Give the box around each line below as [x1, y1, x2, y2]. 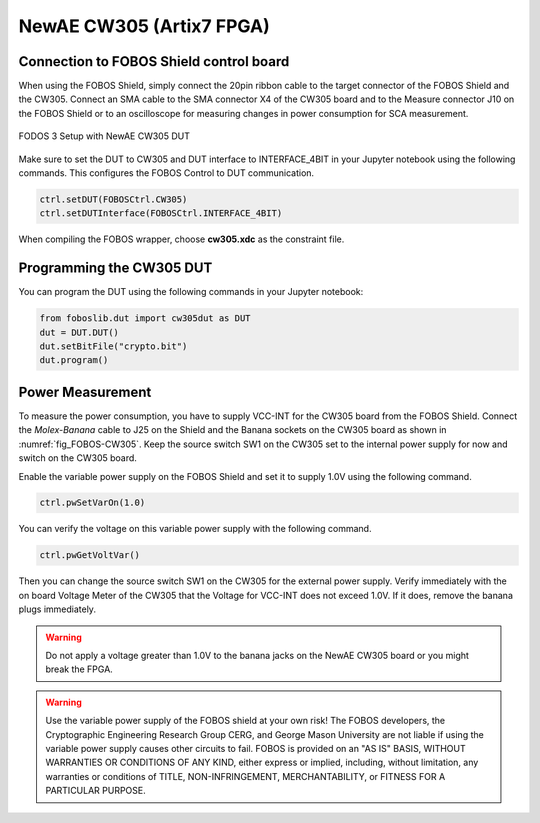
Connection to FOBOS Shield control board [18, 53, 290, 70]
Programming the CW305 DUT [18, 260, 213, 277]
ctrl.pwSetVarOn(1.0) [39, 497, 146, 509]
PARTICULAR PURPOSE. [45, 785, 146, 797]
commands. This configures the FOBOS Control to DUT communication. [18, 167, 315, 179]
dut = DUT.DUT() [39, 326, 120, 338]
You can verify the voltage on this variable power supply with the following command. [18, 523, 372, 535]
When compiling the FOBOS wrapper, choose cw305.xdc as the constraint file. [18, 233, 345, 245]
